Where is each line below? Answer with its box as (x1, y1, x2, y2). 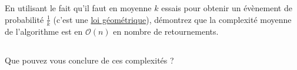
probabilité (5, 13, 44, 25)
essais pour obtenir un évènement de (161, 2, 292, 14)
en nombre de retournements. (113, 25, 219, 37)
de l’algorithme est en (5, 25, 83, 37)
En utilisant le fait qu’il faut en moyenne (5, 2, 152, 14)
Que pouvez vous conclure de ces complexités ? (5, 54, 174, 66)
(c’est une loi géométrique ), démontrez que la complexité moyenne (53, 13, 292, 25)
